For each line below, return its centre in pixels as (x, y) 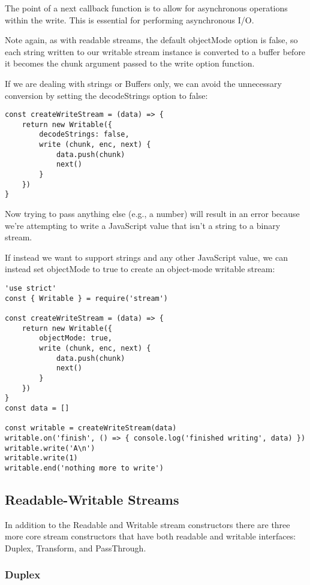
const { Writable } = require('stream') (87, 298)
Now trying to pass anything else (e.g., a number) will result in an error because (152, 214)
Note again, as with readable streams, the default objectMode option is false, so (151, 40)
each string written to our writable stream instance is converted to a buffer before (155, 51)
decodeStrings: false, (84, 135)
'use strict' (31, 289)
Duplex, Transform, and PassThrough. (76, 548)
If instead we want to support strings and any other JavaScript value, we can (146, 257)
